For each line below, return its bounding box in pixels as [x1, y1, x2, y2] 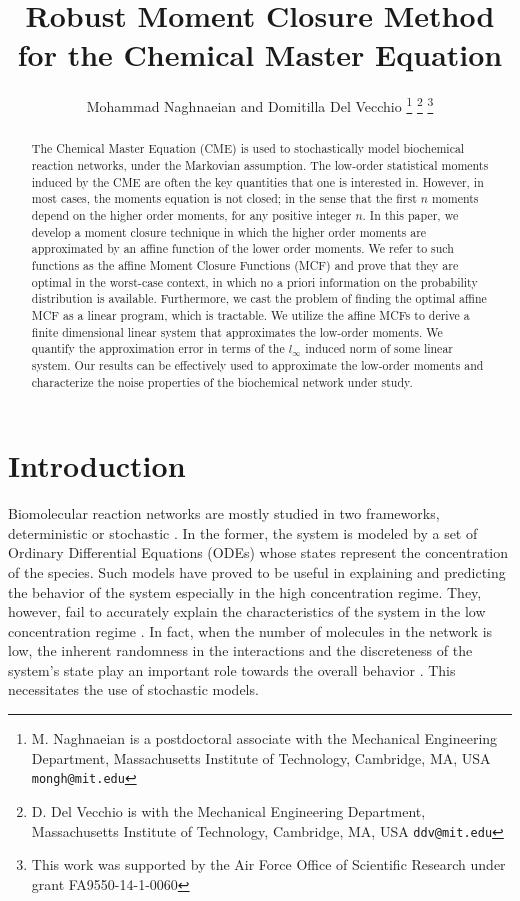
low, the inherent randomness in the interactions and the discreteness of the [8, 640, 473, 661]
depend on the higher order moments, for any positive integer [31, 206, 352, 223]
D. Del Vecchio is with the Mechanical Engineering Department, [31, 800, 426, 821]
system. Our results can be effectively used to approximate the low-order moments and [31, 356, 484, 373]
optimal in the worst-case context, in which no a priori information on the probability [31, 273, 478, 290]
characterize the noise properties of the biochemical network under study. [31, 373, 413, 390]
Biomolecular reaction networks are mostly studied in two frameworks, [8, 503, 440, 524]
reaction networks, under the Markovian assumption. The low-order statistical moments [31, 157, 489, 174]
